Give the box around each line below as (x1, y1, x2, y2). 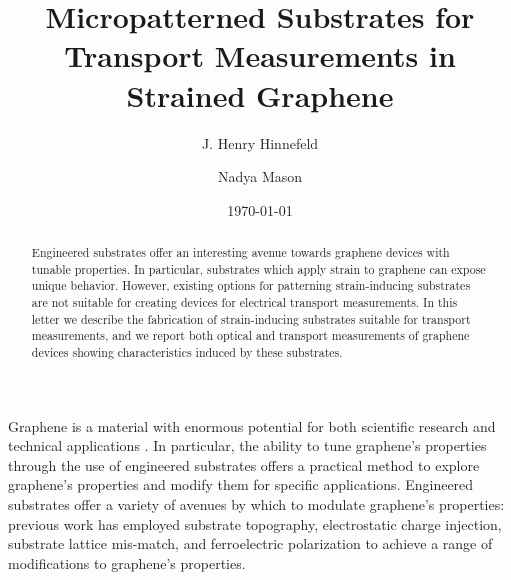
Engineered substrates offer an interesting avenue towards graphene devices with (31, 244, 450, 261)
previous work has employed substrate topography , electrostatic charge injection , (8, 513, 502, 534)
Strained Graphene (126, 74, 394, 115)
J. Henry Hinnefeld (201, 132, 319, 153)
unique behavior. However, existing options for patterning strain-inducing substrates (31, 277, 471, 294)
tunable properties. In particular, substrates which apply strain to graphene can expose (31, 260, 486, 277)
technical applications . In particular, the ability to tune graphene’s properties (8, 435, 487, 456)
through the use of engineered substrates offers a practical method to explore (8, 454, 480, 475)
